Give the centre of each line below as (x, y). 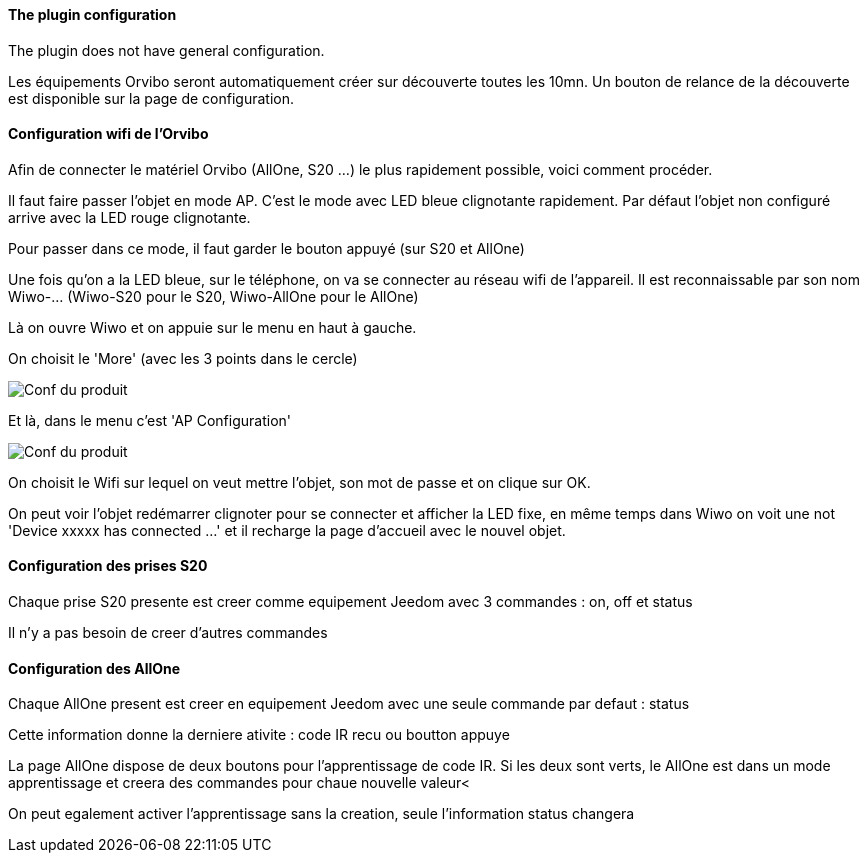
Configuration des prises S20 (108, 566)
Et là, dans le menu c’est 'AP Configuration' (150, 420)
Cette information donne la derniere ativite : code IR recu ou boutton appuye (259, 735)
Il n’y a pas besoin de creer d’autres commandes (168, 633)
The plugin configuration (92, 14)
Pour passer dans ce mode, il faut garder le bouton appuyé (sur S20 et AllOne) (266, 248)
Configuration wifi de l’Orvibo (108, 134)
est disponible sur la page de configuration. (151, 98)
